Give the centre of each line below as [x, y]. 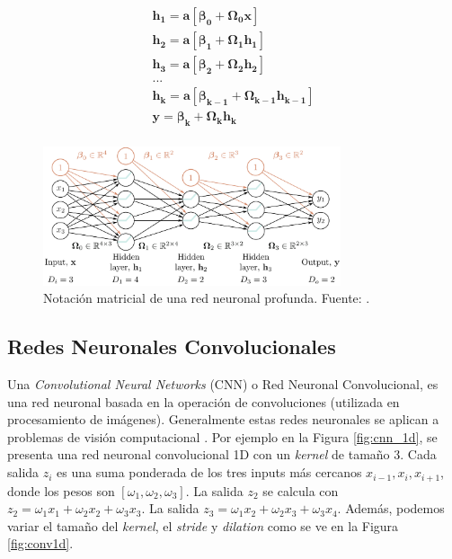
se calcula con [301, 490]
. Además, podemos [391, 508]
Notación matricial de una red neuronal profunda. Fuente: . [207, 298]
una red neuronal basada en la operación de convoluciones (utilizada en [204, 401]
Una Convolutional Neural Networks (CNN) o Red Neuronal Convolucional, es [223, 384]
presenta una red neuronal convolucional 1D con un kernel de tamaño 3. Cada [222, 454]
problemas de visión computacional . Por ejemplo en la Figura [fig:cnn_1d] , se [222, 436]
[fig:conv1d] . [40, 543]
